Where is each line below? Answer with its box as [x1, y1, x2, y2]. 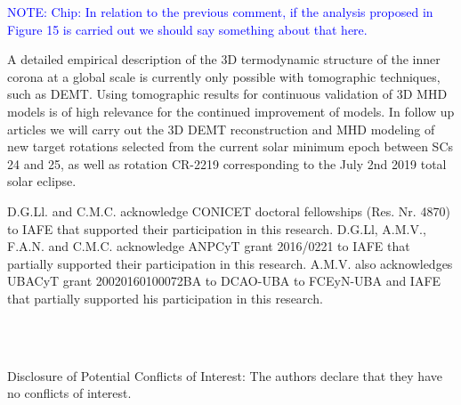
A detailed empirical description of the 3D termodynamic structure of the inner [7, 50, 441, 69]
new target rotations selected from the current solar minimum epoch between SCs [7, 137, 454, 156]
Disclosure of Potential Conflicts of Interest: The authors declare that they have [7, 366, 442, 385]
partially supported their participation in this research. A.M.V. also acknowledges [7, 254, 453, 272]
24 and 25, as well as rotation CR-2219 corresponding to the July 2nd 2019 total [7, 154, 447, 173]
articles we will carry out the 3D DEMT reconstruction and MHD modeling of [7, 119, 435, 138]
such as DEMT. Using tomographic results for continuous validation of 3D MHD [7, 85, 448, 103]
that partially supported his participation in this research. [7, 288, 323, 307]
